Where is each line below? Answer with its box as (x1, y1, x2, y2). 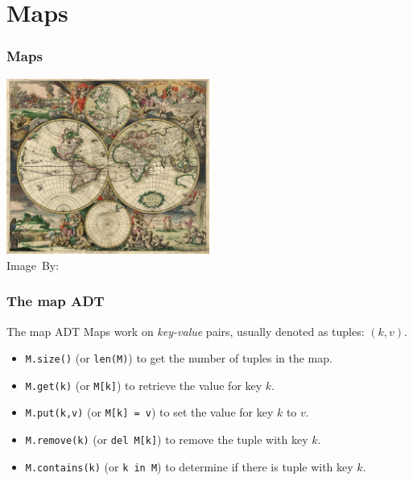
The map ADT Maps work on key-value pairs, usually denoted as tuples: (6, 322, 365, 339)
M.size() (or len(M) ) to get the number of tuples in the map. (25, 350, 332, 367)
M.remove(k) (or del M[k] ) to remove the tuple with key (25, 431, 308, 448)
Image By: (6, 256, 60, 273)
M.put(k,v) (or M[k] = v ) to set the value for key (25, 404, 274, 421)
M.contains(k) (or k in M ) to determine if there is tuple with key (25, 458, 353, 475)
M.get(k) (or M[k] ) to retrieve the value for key (25, 376, 262, 393)
